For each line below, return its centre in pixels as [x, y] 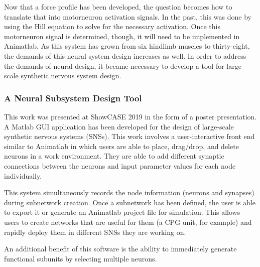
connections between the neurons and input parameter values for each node [120, 165]
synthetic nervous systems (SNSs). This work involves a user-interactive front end [129, 136]
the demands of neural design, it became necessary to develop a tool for [114, 65]
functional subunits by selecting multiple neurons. [81, 258]
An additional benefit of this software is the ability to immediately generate [120, 249]
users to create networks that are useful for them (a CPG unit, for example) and [128, 222]
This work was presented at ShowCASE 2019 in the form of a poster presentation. [131, 116]
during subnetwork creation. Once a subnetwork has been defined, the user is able [130, 202]
